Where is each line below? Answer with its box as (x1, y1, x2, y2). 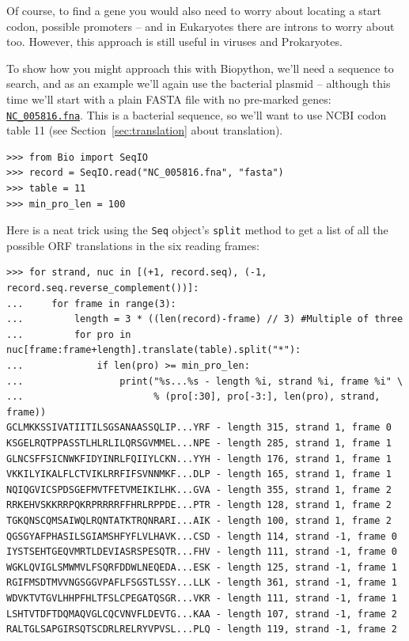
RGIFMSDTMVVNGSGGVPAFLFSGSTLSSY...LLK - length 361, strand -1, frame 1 (6, 577, 397, 589)
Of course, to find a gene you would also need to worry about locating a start (6, 2, 382, 18)
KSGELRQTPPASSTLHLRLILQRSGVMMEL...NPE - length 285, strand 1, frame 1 (6, 437, 392, 449)
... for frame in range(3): (6, 298, 176, 309)
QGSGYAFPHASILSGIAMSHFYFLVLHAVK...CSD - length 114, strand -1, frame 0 (6, 530, 397, 542)
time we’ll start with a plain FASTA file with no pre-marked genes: (6, 90, 331, 107)
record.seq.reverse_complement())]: (6, 283, 199, 294)
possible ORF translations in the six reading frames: (6, 237, 259, 253)
